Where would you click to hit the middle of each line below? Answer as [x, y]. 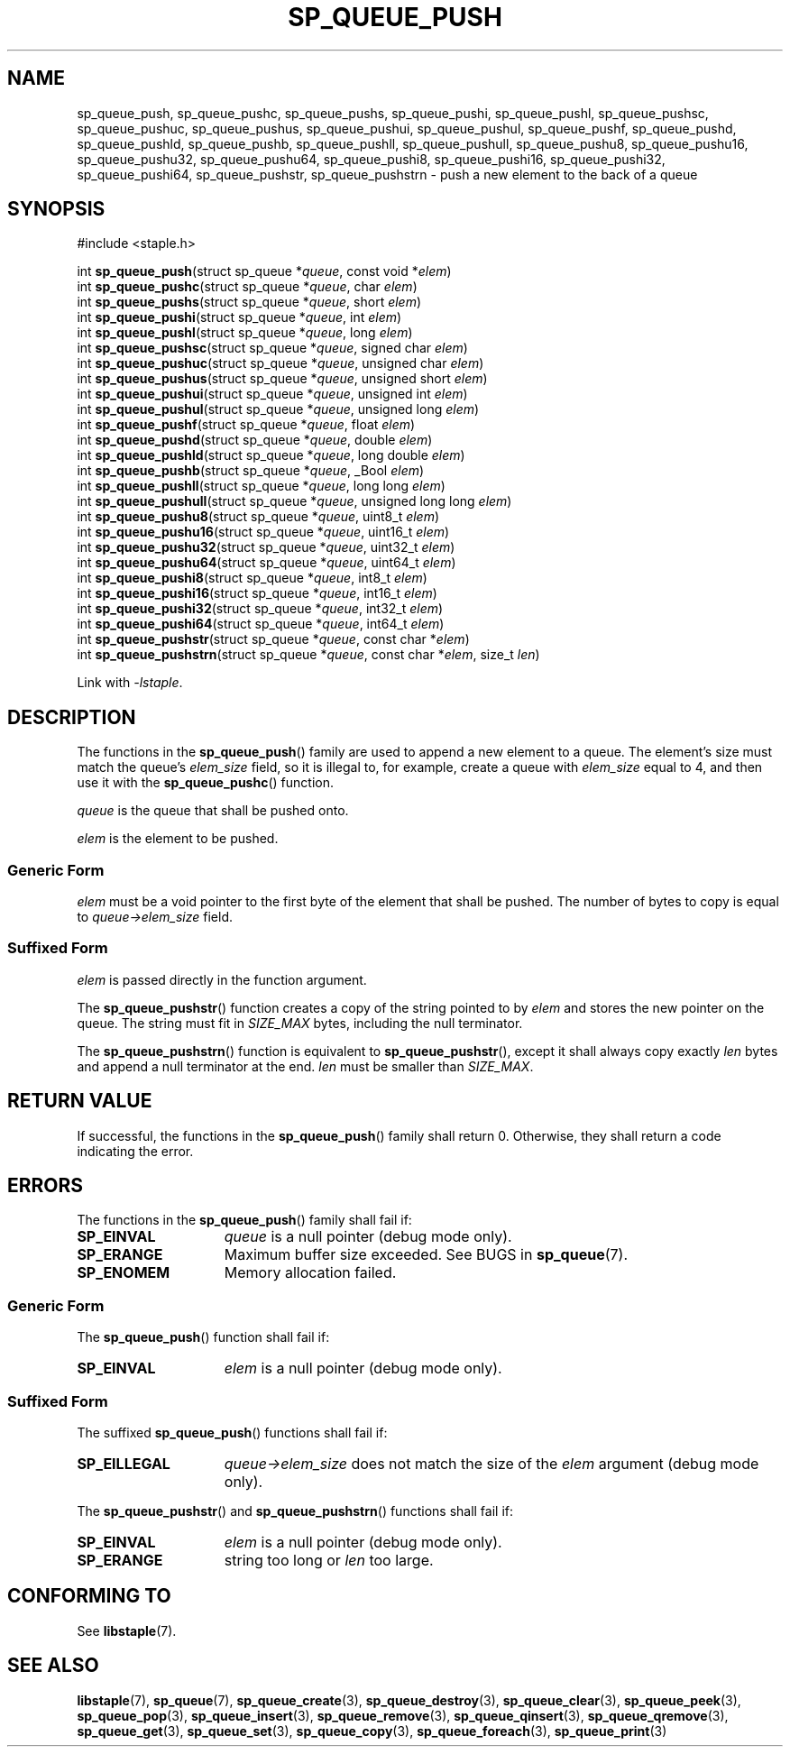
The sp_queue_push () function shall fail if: [203, 1337]
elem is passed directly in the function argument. [222, 979]
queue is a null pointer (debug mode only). [368, 1237]
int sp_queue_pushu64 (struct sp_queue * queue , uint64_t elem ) [266, 563]
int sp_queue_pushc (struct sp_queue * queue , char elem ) [247, 287]
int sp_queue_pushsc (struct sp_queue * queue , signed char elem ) [272, 348]
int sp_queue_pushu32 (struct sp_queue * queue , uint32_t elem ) [266, 547]
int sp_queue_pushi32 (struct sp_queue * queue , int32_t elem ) [260, 609]
